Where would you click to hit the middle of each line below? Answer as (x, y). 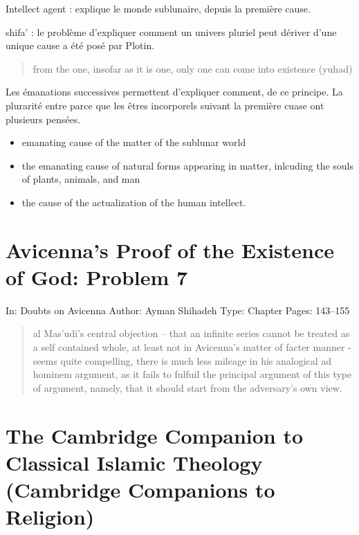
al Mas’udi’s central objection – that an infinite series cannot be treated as (191, 333)
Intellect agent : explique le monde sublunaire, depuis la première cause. (158, 8)
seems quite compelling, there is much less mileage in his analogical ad (182, 360)
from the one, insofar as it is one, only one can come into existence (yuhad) (193, 68)
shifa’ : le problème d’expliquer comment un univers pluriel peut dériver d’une (171, 31)
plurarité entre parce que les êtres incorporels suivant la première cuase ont (165, 105)
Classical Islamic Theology (134, 462)
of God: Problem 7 (97, 276)
